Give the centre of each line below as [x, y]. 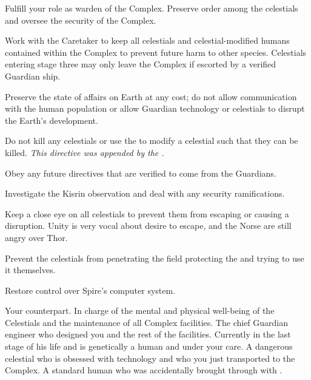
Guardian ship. [33, 76]
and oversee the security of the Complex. [81, 20]
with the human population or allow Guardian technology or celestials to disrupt [155, 108]
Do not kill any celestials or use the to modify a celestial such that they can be [152, 141]
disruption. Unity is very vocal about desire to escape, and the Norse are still [148, 226]
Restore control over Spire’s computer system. [90, 290]
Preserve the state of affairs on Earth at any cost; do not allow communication [151, 96]
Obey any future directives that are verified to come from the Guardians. [141, 173]
